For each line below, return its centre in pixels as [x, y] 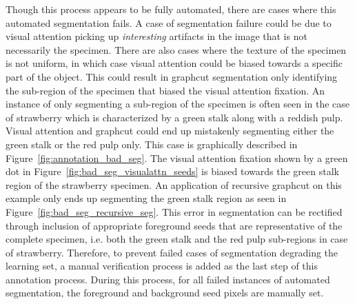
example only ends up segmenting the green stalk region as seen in [146, 198]
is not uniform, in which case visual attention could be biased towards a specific [174, 63]
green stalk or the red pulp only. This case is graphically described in [152, 144]
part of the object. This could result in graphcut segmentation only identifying [172, 76]
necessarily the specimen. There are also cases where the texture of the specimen [176, 49]
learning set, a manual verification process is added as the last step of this [162, 266]
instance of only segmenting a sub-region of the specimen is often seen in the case [178, 104]
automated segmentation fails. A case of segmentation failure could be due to [169, 22]
